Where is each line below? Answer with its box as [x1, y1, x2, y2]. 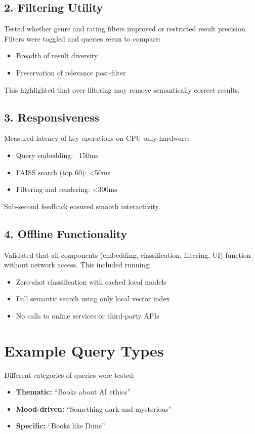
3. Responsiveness [4, 109, 100, 125]
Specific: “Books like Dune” [16, 420, 105, 431]
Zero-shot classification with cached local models [16, 276, 166, 287]
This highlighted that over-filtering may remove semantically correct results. [4, 84, 240, 95]
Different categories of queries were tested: [4, 369, 135, 380]
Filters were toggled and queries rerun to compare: [4, 33, 161, 44]
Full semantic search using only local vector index [16, 293, 171, 304]
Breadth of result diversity [16, 50, 98, 61]
